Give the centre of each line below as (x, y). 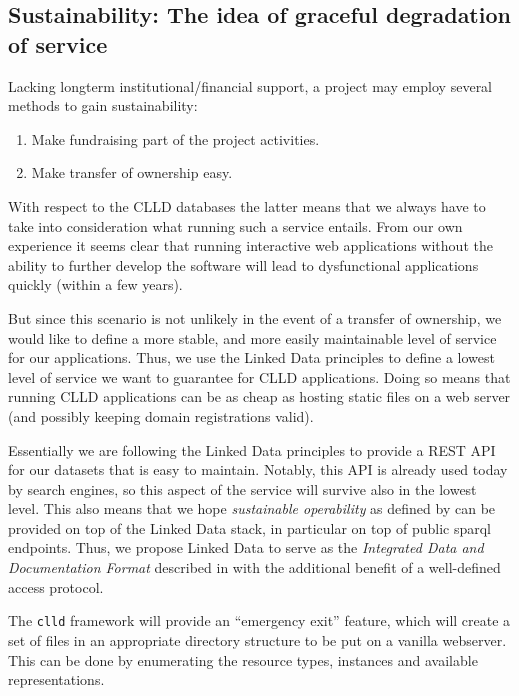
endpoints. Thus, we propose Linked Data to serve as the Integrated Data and (246, 547)
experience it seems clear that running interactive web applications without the (250, 245)
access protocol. (56, 586)
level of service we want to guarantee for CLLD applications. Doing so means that (259, 376)
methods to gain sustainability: (103, 105)
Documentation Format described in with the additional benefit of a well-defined (254, 567)
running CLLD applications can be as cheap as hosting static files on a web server (259, 396)
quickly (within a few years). (95, 284)
